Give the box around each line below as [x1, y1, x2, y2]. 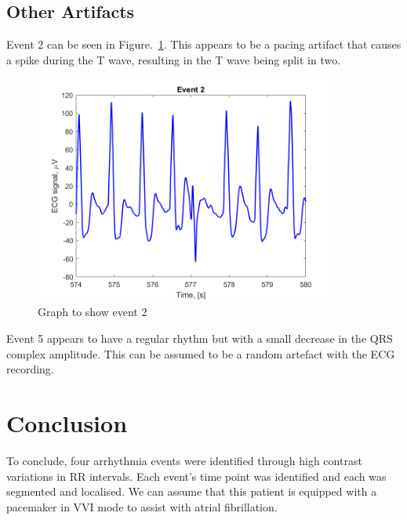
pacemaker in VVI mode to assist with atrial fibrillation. [6, 498, 278, 515]
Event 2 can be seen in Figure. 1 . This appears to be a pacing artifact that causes [6, 36, 402, 53]
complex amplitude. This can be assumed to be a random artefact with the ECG [6, 345, 395, 362]
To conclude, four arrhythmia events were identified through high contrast [6, 452, 362, 468]
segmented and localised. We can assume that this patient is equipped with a [6, 483, 377, 500]
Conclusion [6, 407, 128, 438]
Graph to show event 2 [38, 304, 147, 320]
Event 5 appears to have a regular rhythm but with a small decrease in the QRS [6, 330, 393, 347]
